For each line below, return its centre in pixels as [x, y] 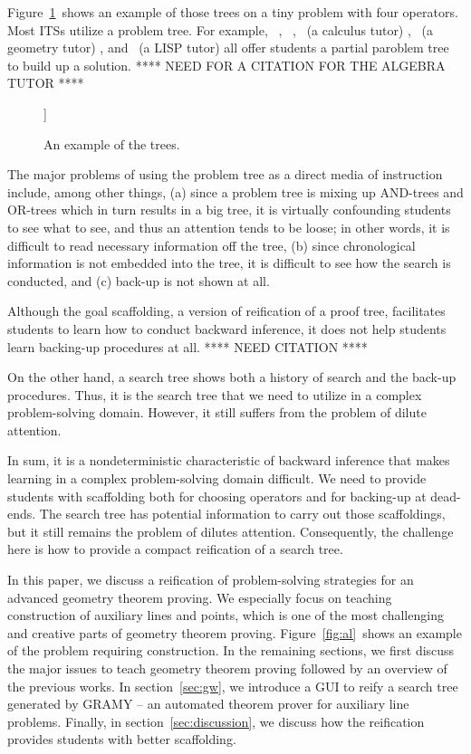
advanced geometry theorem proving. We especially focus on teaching [200, 597]
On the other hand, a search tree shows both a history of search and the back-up [232, 377]
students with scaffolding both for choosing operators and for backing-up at [217, 496]
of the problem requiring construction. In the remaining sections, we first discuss [231, 650]
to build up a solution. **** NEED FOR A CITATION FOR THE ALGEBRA [226, 65]
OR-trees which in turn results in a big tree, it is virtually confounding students [229, 210]
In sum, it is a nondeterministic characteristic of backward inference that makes [229, 460]
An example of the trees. [112, 143]
